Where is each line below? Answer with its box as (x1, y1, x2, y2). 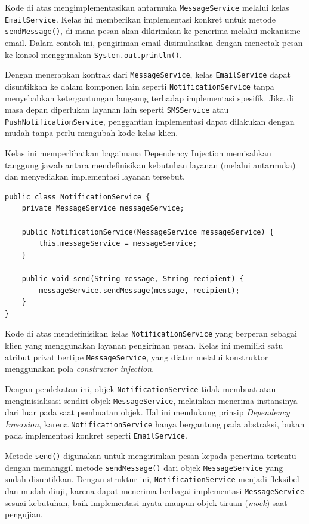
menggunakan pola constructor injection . (5, 362, 154, 375)
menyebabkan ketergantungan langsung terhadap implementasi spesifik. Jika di (5, 91, 294, 104)
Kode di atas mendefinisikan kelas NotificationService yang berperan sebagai (5, 327, 297, 340)
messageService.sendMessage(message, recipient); (39, 286, 240, 295)
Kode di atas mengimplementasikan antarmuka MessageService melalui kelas (5, 1, 289, 13)
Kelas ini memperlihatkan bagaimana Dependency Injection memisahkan (5, 147, 271, 159)
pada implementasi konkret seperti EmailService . (5, 429, 187, 442)
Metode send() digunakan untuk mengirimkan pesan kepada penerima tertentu (5, 449, 296, 462)
